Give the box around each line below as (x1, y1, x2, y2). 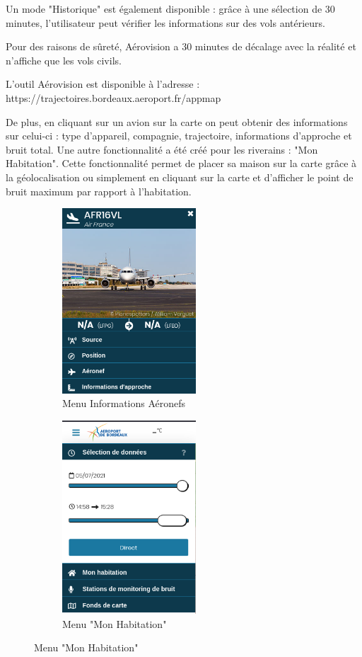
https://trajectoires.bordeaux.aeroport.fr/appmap (6, 90, 221, 105)
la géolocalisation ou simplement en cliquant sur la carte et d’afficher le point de (6, 169, 354, 184)
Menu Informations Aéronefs (62, 396, 186, 411)
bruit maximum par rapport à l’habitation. (6, 183, 192, 198)
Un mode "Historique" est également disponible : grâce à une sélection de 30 (6, 1, 335, 16)
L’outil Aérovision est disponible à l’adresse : (6, 76, 200, 91)
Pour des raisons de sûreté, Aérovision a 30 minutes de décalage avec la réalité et (6, 39, 356, 54)
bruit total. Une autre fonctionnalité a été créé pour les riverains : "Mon (6, 142, 318, 156)
